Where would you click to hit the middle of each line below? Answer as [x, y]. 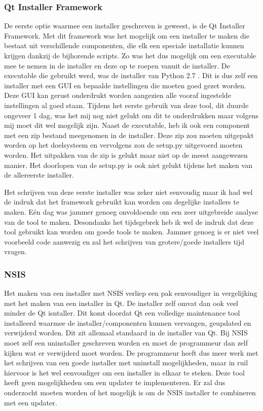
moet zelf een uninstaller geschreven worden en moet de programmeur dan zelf [126, 343]
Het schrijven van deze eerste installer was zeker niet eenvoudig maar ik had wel [128, 192]
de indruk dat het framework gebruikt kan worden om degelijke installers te [122, 202]
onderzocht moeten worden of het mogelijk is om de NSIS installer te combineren [130, 392]
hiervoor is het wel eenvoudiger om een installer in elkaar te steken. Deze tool [125, 372]
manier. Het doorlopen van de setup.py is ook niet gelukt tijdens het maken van [128, 165]
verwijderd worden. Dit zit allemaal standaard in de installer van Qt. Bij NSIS [126, 333]
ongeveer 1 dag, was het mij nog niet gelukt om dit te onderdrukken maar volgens [131, 115]
